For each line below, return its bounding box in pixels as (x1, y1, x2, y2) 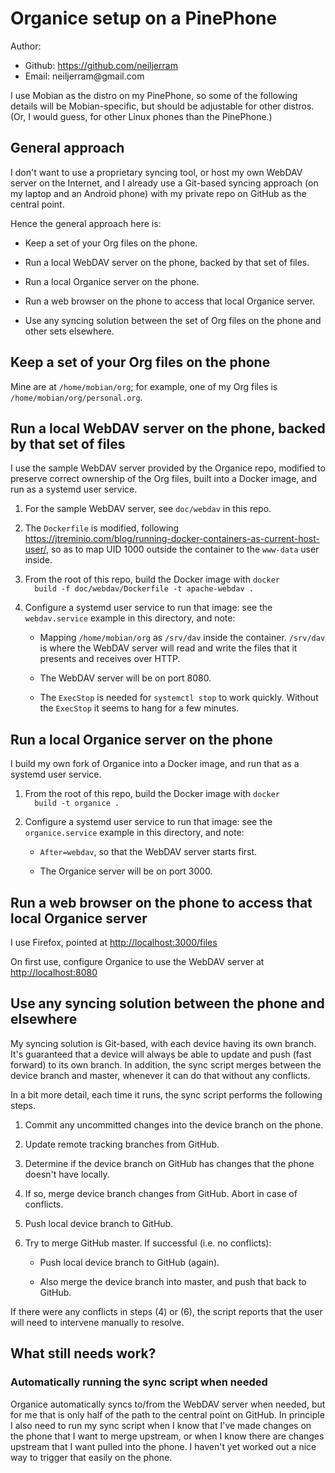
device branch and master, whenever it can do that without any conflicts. (10, 1069, 311, 1081)
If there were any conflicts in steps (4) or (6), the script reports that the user (10, 1305, 323, 1317)
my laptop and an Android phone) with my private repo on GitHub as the (10, 187, 307, 199)
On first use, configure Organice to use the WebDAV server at (10, 956, 265, 967)
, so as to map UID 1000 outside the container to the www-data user (45, 543, 320, 556)
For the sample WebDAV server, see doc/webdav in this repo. (24, 503, 272, 515)
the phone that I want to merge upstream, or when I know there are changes (10, 1430, 325, 1442)
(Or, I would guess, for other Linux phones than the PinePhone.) (10, 110, 273, 122)
